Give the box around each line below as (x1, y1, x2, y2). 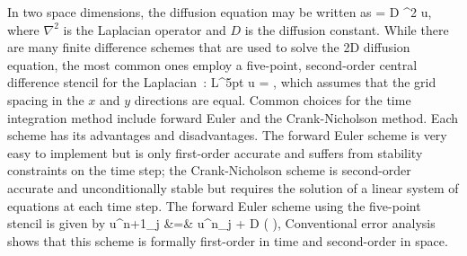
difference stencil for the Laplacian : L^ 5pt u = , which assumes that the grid (7, 73, 436, 92)
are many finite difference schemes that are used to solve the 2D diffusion (7, 38, 410, 57)
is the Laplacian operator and (63, 20, 226, 39)
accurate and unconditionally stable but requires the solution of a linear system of (7, 178, 459, 197)
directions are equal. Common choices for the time (134, 90, 411, 109)
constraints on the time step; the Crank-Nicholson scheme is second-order (7, 161, 411, 180)
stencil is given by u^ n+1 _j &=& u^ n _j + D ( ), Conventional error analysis (7, 214, 436, 233)
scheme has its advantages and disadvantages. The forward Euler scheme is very (7, 126, 447, 145)
